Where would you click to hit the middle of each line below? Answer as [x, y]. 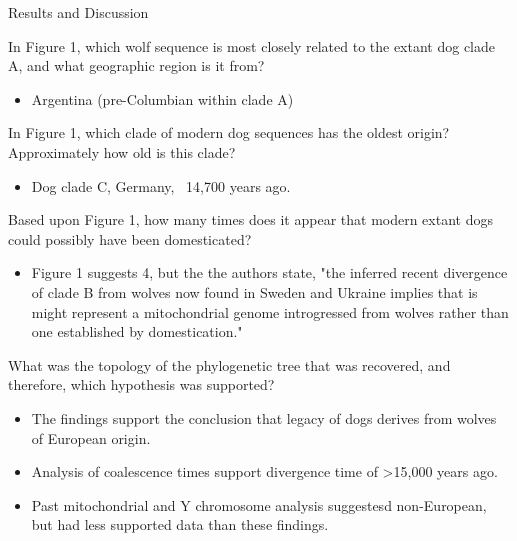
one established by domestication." [137, 331]
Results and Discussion [78, 12]
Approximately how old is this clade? [122, 151]
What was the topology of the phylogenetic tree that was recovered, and [229, 364]
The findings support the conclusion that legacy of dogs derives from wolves [264, 417]
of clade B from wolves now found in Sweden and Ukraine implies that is [254, 291]
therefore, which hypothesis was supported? [141, 384]
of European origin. [91, 437]
